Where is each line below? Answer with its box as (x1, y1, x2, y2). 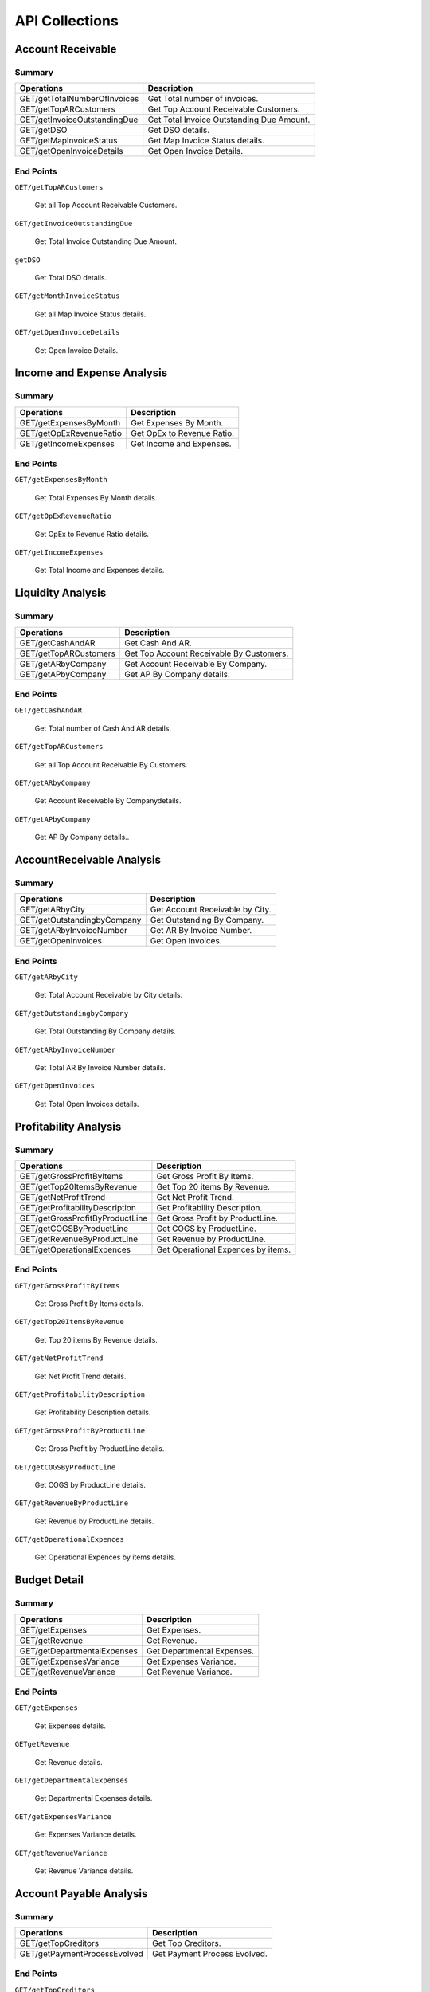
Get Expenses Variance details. (34, 1829, 137, 1840)
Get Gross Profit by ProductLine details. (34, 1444, 165, 1453)
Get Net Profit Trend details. (34, 1371, 127, 1381)
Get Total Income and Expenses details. (34, 566, 165, 575)
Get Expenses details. (34, 1721, 107, 1731)
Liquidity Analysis (14, 586, 107, 600)
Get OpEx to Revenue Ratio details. (34, 529, 149, 539)
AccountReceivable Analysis (14, 853, 161, 866)
